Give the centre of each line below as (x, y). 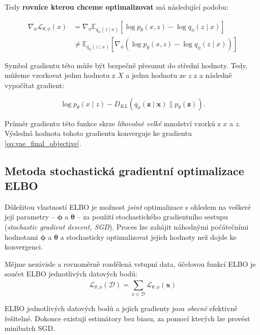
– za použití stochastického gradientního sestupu (152, 217)
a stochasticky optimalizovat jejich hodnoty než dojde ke (148, 236)
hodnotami (21, 236)
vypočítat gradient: (35, 85)
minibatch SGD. (30, 328)
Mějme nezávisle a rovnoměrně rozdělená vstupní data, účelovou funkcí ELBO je (130, 263)
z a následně (213, 75)
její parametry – (30, 217)
